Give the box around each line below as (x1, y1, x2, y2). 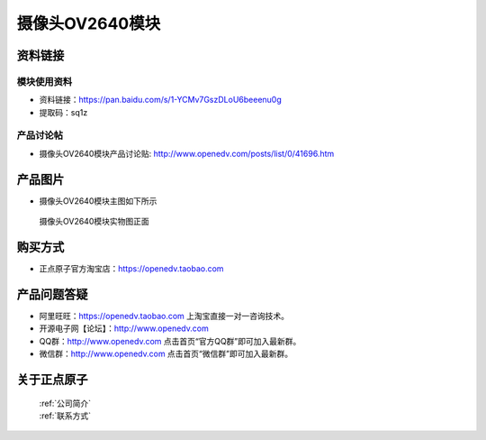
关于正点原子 (16, 371, 88, 387)
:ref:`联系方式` (39, 410, 92, 421)
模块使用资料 (16, 75, 73, 87)
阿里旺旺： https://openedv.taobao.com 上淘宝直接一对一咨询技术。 (39, 310, 290, 321)
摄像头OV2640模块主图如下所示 (39, 195, 157, 206)
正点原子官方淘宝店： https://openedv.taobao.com (39, 263, 224, 274)
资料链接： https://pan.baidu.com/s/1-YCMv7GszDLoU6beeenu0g (39, 95, 283, 105)
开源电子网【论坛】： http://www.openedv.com (39, 323, 209, 334)
